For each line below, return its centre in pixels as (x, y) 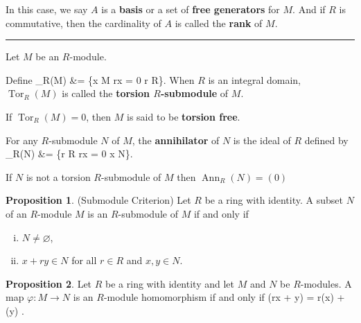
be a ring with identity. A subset (274, 200)
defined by (326, 140)
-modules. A (326, 283)
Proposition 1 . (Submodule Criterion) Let (98, 200)
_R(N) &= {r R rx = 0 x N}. (69, 154)
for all (84, 260)
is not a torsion (58, 176)
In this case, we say (47, 9)
